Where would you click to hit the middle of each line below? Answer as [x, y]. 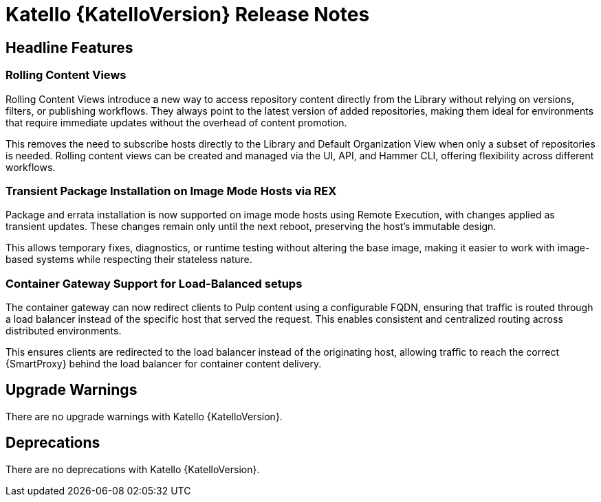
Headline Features [69, 47]
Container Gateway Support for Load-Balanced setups [154, 283]
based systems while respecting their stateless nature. [129, 260]
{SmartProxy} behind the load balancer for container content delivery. [164, 364]
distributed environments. [64, 331]
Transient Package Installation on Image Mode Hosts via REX [171, 191]
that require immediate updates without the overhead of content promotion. [176, 122]
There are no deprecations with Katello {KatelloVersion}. [133, 469]
